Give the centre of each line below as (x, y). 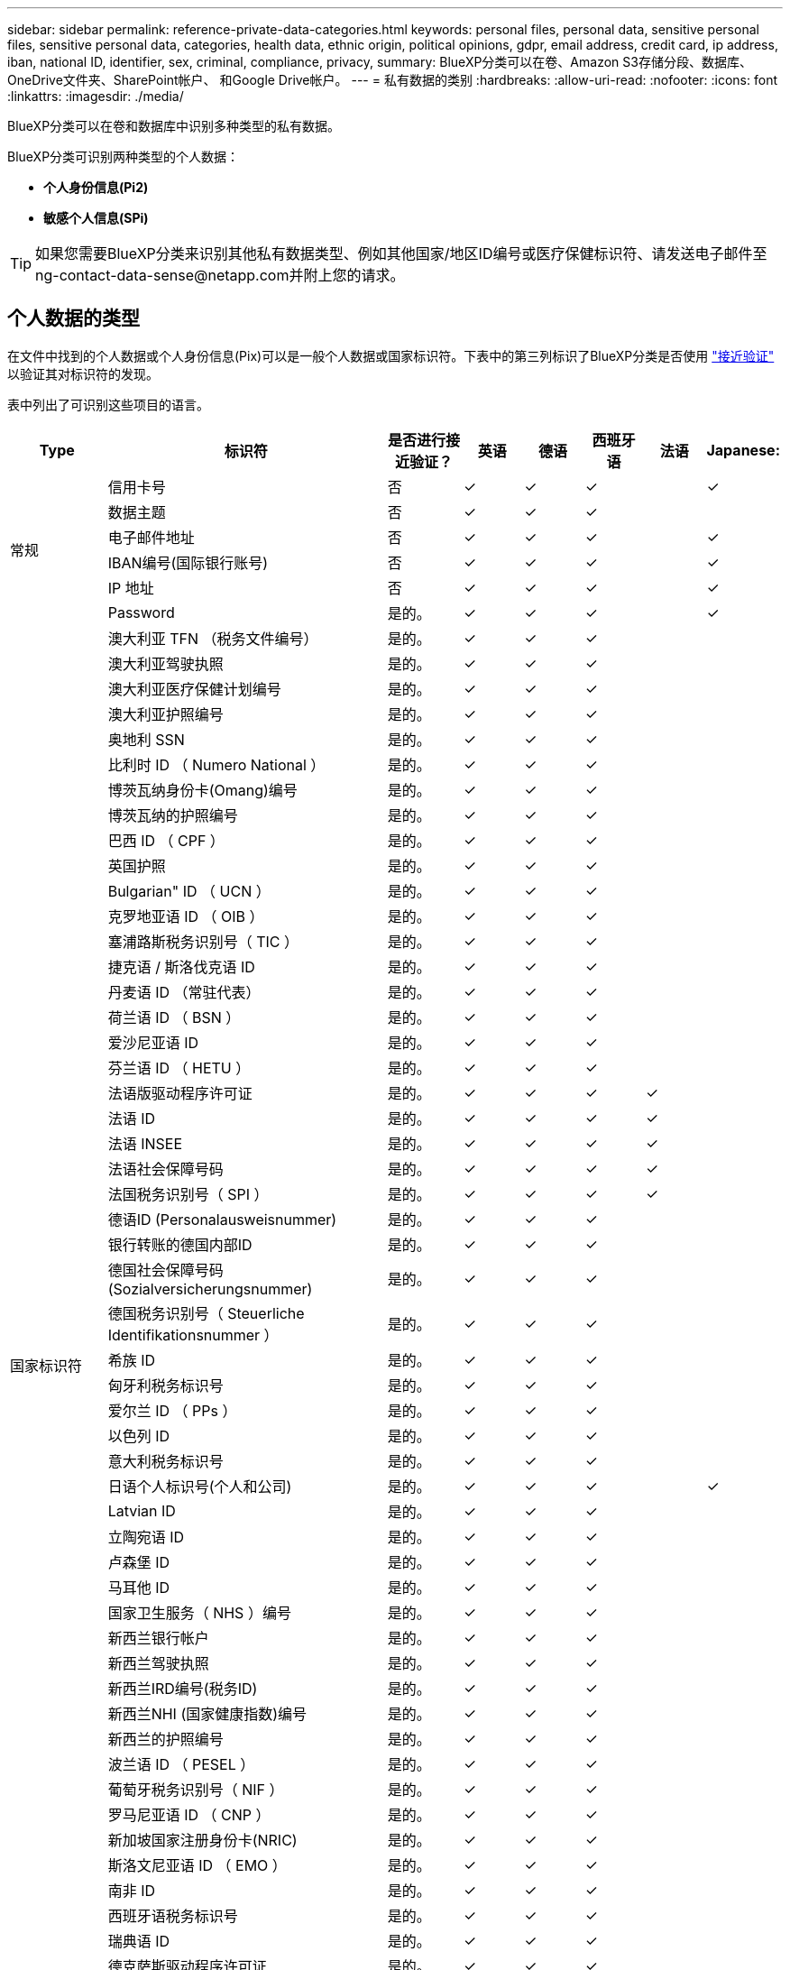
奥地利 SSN (146, 739)
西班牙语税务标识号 (173, 1915)
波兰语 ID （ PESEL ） (181, 1764)
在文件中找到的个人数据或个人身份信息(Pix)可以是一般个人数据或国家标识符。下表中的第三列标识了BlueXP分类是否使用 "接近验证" (391, 355)
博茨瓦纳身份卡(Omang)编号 (202, 790)
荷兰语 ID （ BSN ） (174, 1017)
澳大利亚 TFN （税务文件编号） (213, 638)
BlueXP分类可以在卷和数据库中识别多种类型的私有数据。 (174, 126)
